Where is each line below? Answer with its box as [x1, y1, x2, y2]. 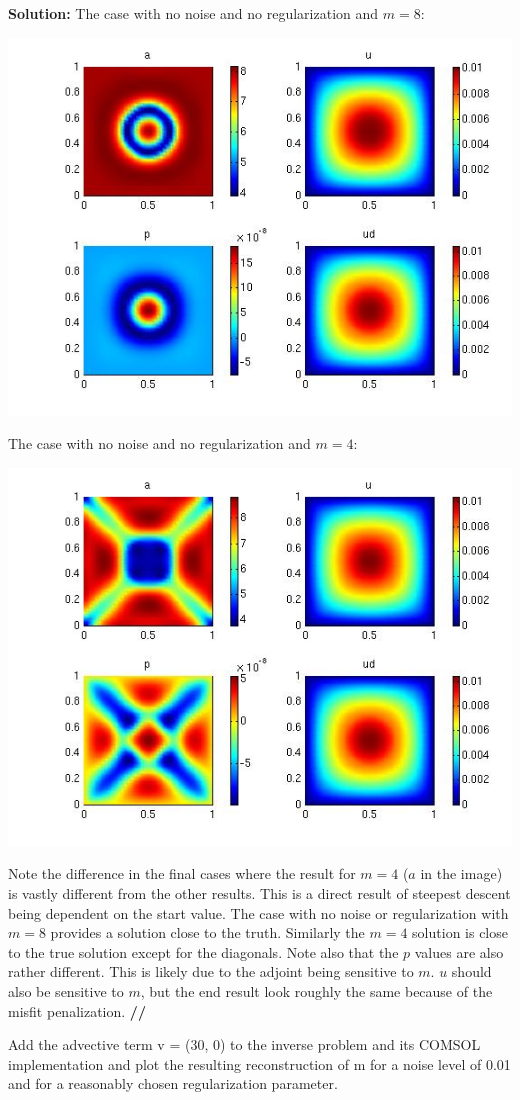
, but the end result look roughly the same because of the [140, 980, 493, 1001]
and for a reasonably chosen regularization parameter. [8, 1073, 338, 1094]
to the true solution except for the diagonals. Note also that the [8, 941, 399, 962]
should [451, 961, 492, 982]
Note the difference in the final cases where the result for [8, 863, 356, 884]
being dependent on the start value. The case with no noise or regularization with [8, 902, 509, 923]
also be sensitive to [8, 980, 124, 1001]
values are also [414, 941, 504, 962]
